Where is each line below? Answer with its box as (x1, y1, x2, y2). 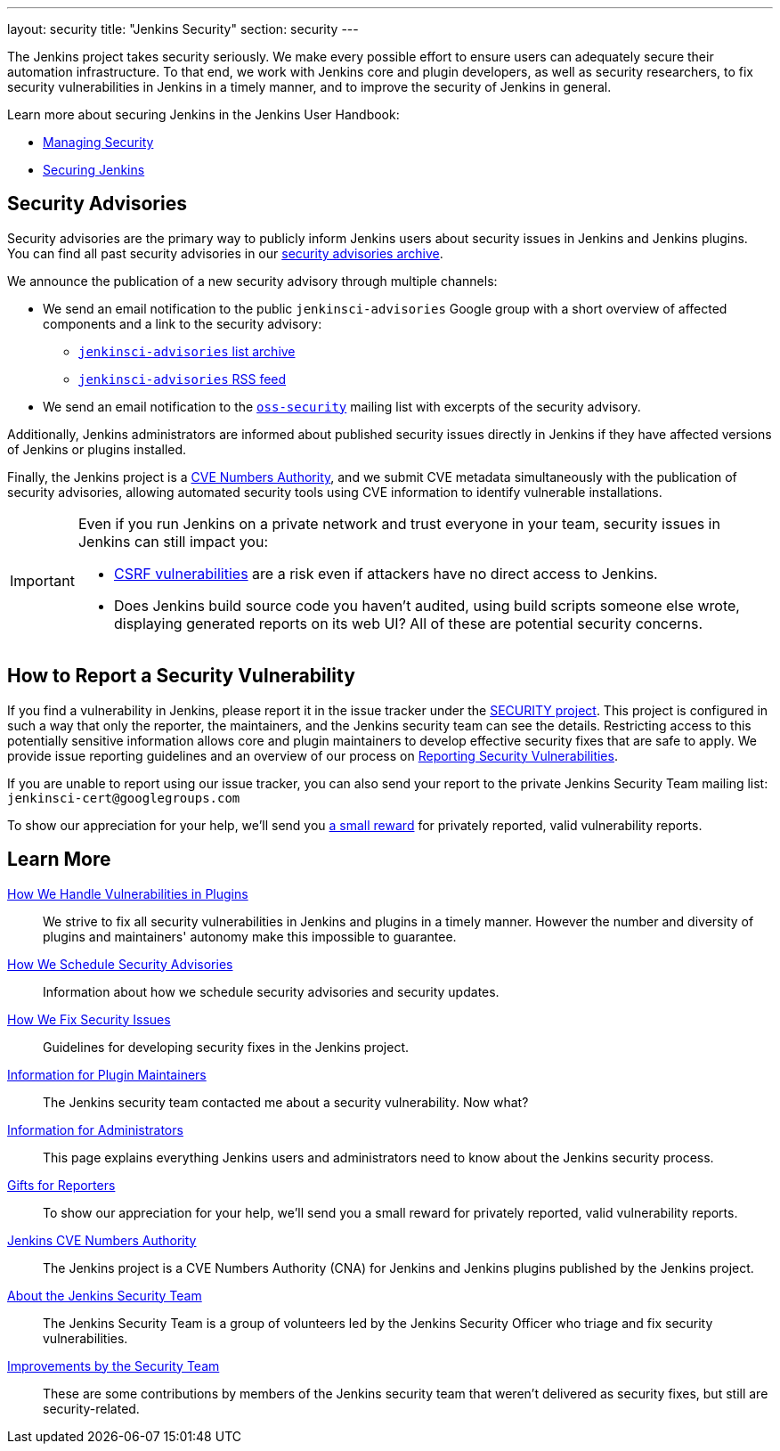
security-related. (43, 1400, 140, 1416)
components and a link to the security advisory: (43, 315, 322, 331)
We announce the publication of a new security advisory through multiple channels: (7, 273, 498, 289)
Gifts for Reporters (7, 1177, 116, 1193)
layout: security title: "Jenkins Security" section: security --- (7, 21, 359, 37)
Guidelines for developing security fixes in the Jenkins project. (43, 1039, 410, 1055)
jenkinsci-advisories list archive (78, 343, 296, 359)
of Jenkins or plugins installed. (7, 441, 187, 457)
